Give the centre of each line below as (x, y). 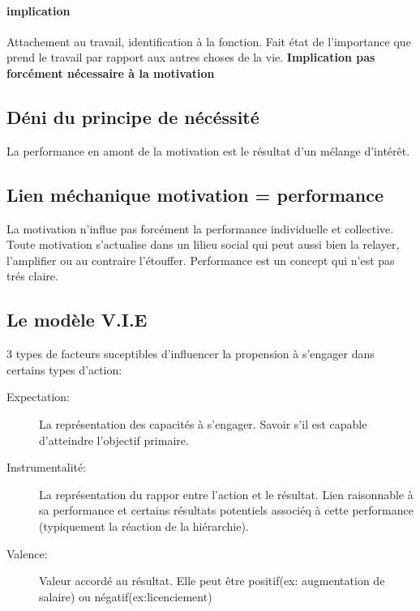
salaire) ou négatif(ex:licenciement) (126, 596)
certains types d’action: (64, 369)
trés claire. (32, 276)
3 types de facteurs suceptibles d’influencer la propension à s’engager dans (191, 354)
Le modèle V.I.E (77, 320)
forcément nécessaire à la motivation (111, 73)
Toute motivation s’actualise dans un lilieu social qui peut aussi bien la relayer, (203, 244)
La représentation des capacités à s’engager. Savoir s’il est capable (203, 423)
